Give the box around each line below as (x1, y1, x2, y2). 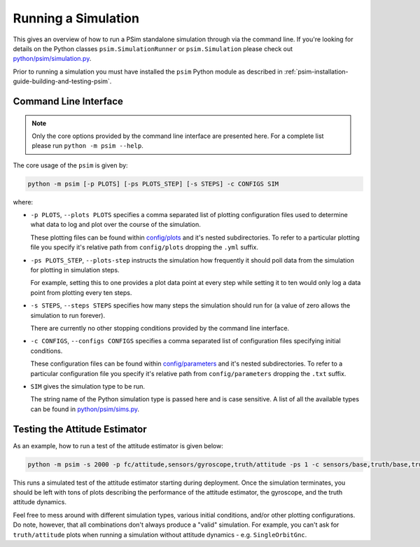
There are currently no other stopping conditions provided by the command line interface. (30, 324, 290, 332)
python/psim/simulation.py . (13, 55, 92, 63)
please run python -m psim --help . (31, 141, 143, 150)
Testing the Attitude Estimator (13, 423, 147, 435)
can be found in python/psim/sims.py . (30, 405, 140, 413)
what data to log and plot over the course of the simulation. (30, 221, 201, 229)
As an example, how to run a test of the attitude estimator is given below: (13, 441, 223, 450)
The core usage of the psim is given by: (13, 161, 129, 169)
